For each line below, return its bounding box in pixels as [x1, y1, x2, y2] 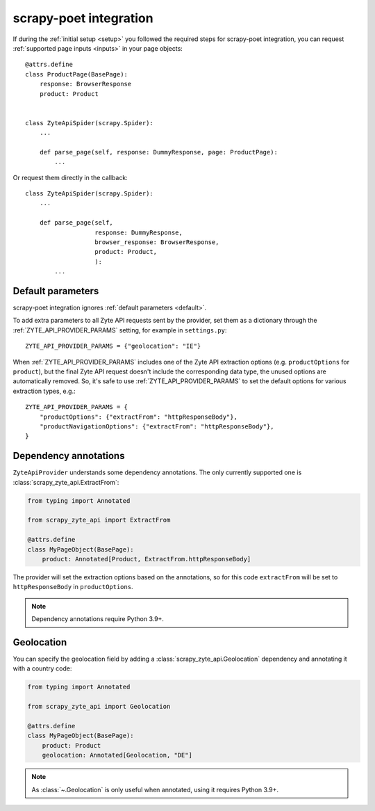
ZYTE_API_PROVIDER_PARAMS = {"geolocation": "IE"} [25, 342, 201, 351]
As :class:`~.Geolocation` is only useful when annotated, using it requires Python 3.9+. [31, 785, 279, 794]
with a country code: [12, 664, 72, 673]
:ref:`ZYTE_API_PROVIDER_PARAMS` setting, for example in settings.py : [12, 326, 227, 334]
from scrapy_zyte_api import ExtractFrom [27, 516, 171, 524]
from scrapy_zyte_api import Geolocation [27, 702, 171, 711]
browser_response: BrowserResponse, [94, 238, 219, 246]
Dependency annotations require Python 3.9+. [31, 615, 165, 623]
